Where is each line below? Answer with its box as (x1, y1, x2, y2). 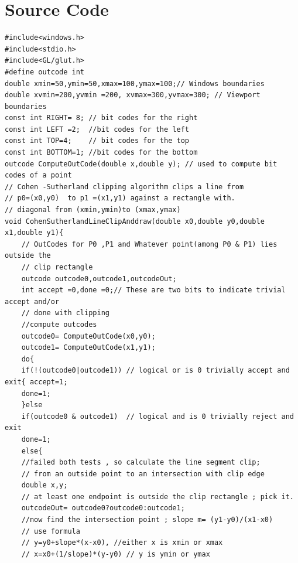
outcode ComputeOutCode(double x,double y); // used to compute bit (5, 159, 278, 168)
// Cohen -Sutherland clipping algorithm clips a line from (5, 182, 244, 191)
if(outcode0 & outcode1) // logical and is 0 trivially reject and (21, 412, 294, 421)
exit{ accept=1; (5, 377, 68, 386)
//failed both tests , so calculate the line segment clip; (21, 458, 261, 467)
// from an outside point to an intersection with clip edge (21, 469, 265, 478)
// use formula (21, 527, 80, 535)
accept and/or (5, 297, 60, 306)
